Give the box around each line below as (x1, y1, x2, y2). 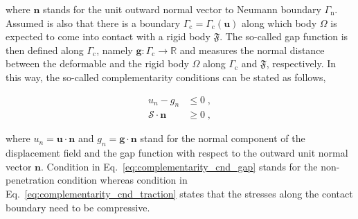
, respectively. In (266, 56, 337, 71)
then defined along (6, 42, 84, 57)
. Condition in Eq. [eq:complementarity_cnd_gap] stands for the (40, 159, 318, 173)
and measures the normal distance (179, 42, 325, 57)
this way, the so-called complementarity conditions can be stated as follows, (6, 69, 326, 84)
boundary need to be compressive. (6, 200, 150, 214)
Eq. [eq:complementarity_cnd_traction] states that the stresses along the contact (6, 186, 353, 200)
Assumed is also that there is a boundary (6, 15, 181, 30)
